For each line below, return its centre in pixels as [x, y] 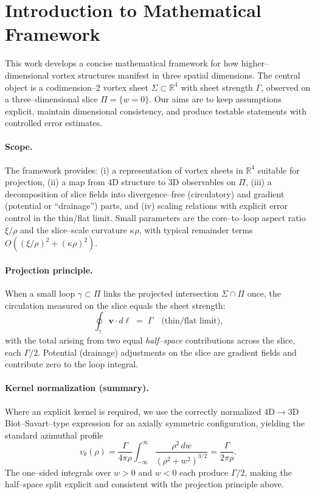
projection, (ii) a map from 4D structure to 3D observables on [120, 182]
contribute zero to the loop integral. [72, 364]
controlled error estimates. [54, 123]
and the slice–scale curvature [74, 229]
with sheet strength [217, 87]
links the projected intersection [161, 293]
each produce [204, 472]
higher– [255, 63]
